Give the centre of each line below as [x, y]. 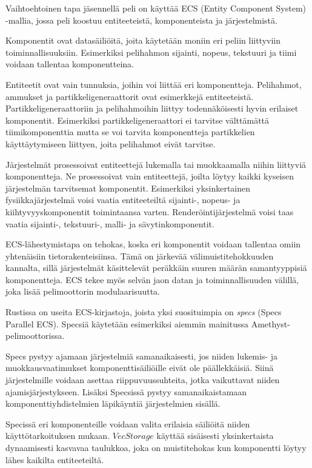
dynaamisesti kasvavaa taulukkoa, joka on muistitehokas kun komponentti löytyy [156, 447]
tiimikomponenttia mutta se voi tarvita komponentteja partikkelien [130, 132]
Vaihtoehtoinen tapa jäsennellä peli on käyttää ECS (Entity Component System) [156, 8]
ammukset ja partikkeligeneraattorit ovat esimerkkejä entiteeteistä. [130, 96]
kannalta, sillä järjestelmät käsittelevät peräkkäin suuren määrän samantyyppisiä [156, 268]
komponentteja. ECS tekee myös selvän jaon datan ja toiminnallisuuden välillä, [152, 279]
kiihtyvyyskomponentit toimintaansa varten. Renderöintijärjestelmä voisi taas [150, 211]
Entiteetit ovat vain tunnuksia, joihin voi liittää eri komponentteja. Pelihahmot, [154, 84]
